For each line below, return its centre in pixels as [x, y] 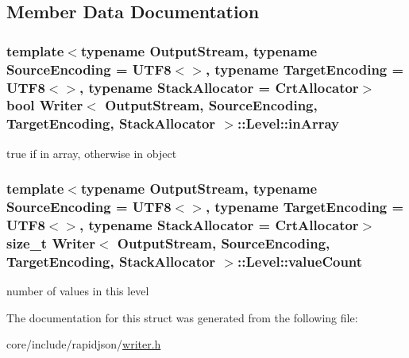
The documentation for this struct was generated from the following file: [182, 317]
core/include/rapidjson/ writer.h [84, 344]
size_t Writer [51, 243]
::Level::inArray [289, 123]
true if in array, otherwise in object [92, 153]
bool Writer [45, 105]
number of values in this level [78, 291]
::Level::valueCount [300, 261]
